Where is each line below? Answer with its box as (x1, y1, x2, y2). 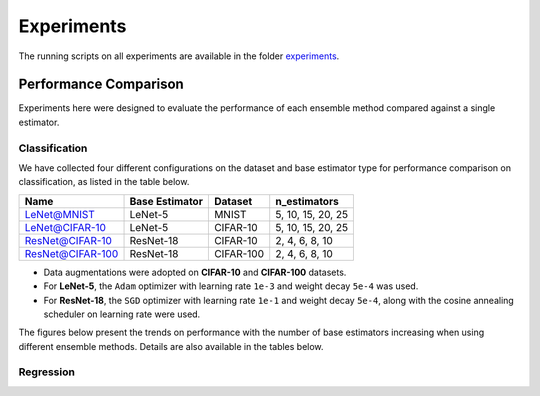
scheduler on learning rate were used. (43, 308, 201, 320)
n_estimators (275, 194, 339, 208)
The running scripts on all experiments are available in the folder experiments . (18, 50, 340, 62)
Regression (18, 365, 75, 379)
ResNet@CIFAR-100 (24, 246, 119, 260)
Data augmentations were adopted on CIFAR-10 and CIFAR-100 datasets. (43, 266, 347, 278)
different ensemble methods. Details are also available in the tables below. (18, 340, 324, 352)
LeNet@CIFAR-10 (24, 220, 107, 234)
